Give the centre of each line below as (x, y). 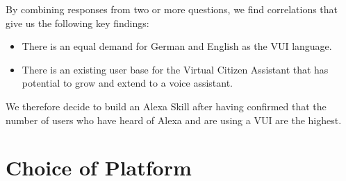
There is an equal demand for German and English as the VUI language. (177, 46)
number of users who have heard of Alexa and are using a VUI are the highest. (174, 120)
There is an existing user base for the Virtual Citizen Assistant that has (175, 69)
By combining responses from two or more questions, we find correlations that (172, 9)
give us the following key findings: (77, 23)
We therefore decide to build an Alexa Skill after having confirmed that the (166, 106)
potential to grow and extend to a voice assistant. (127, 83)
